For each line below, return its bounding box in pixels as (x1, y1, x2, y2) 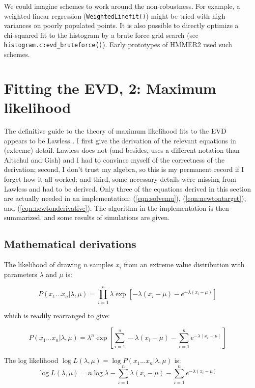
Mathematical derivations (4, 236, 137, 251)
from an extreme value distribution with (124, 259, 245, 270)
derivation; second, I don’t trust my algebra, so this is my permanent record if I (4, 164, 244, 174)
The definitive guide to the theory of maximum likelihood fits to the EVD (4, 126, 227, 136)
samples (89, 259, 113, 270)
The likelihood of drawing (4, 259, 82, 270)
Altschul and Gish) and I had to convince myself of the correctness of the (4, 154, 225, 165)
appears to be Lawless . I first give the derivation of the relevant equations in (4, 135, 236, 145)
